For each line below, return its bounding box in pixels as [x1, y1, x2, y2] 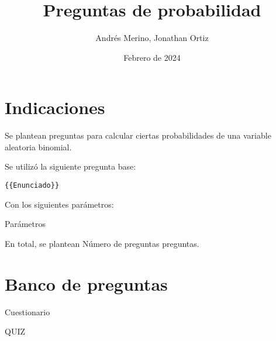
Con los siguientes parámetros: [5, 198, 114, 210]
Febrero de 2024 [123, 51, 181, 63]
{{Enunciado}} [5, 181, 60, 190]
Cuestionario [5, 305, 50, 318]
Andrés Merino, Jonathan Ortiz [95, 32, 209, 44]
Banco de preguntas [5, 271, 168, 295]
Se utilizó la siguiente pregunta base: [5, 160, 136, 173]
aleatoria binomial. [5, 140, 72, 153]
